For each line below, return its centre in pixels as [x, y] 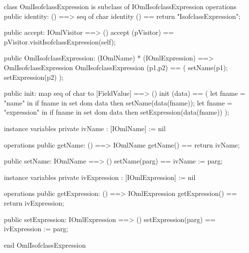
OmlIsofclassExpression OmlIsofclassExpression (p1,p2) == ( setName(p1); [116, 67]
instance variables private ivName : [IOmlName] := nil [85, 128]
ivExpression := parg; [36, 229]
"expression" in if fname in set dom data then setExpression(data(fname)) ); [117, 112]
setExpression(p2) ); [34, 77]
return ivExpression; [34, 202]
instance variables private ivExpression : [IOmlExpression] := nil [100, 177]
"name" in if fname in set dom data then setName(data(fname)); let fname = [118, 102]
